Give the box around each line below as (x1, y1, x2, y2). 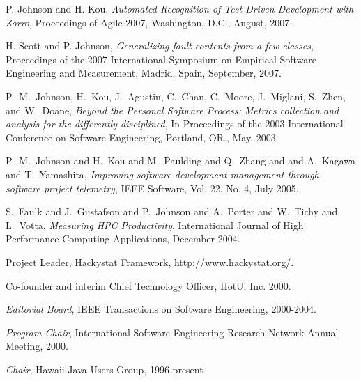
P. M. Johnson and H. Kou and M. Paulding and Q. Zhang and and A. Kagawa (6, 153, 356, 168)
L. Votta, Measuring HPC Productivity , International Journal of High (6, 217, 304, 232)
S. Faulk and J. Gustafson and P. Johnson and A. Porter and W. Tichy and (6, 204, 338, 219)
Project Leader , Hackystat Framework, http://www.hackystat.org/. (6, 254, 294, 269)
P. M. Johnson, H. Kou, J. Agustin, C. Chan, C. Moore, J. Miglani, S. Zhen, (6, 88, 346, 103)
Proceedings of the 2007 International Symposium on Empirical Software (6, 52, 317, 66)
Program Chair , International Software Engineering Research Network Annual (6, 325, 339, 339)
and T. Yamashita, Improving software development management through (6, 166, 319, 181)
